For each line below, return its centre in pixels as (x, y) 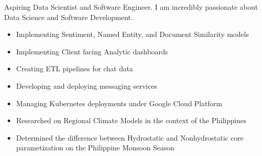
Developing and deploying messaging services (86, 85)
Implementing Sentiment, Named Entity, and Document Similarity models (133, 34)
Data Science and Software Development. (69, 17)
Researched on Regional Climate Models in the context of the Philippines (131, 120)
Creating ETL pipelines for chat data (74, 69)
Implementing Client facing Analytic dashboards (92, 51)
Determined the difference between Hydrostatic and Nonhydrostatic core (130, 137)
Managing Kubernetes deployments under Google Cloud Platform (119, 103)
